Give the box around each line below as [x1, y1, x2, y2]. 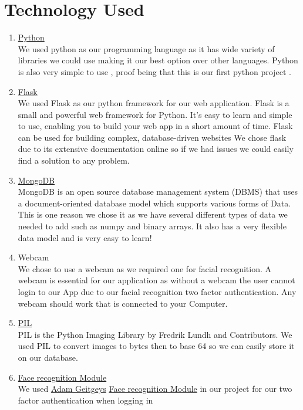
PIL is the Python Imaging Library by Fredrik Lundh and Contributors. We [18, 328, 292, 340]
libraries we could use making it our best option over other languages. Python [18, 54, 298, 66]
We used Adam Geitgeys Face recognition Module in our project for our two [18, 382, 292, 395]
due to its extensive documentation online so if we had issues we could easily [18, 143, 294, 155]
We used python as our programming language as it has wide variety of [18, 42, 275, 55]
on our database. [18, 351, 78, 363]
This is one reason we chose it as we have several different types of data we [18, 208, 288, 221]
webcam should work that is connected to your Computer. [18, 297, 228, 309]
